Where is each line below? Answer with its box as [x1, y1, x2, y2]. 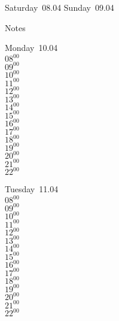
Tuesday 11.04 [5, 183, 59, 195]
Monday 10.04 [5, 41, 58, 54]
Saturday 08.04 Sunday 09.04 [5, 1, 114, 13]
